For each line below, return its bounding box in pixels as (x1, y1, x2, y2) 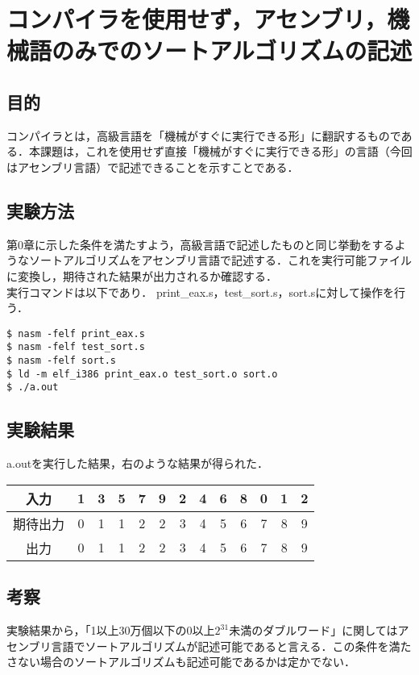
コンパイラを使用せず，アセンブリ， (6, 2, 388, 35)
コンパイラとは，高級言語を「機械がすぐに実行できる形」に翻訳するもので (6, 127, 401, 144)
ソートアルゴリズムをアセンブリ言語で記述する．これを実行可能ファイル (28, 252, 412, 269)
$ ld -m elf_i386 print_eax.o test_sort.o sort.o (6, 368, 278, 380)
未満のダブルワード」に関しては (229, 622, 398, 638)
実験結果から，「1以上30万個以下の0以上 (6, 622, 215, 638)
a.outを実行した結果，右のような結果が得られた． (6, 455, 269, 472)
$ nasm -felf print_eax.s (6, 327, 145, 340)
